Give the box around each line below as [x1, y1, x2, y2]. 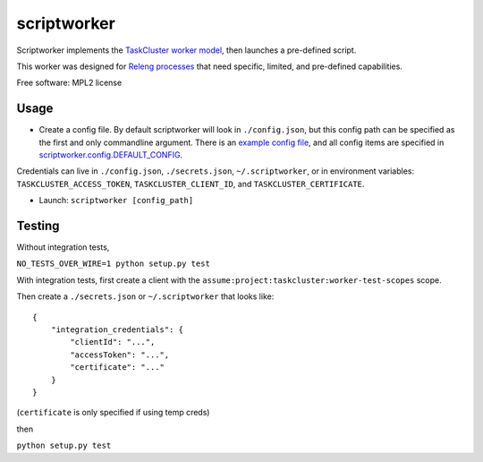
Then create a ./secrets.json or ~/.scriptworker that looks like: [16, 291, 275, 302]
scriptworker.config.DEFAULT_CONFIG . [38, 150, 183, 160]
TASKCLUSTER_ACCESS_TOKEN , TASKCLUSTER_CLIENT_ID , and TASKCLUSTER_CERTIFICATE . [16, 178, 365, 189]
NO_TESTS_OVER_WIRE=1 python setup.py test [16, 259, 210, 269]
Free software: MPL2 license [16, 77, 123, 89]
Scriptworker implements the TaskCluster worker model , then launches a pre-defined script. [16, 45, 357, 56]
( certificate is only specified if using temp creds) [16, 407, 210, 418]
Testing [16, 218, 60, 233]
